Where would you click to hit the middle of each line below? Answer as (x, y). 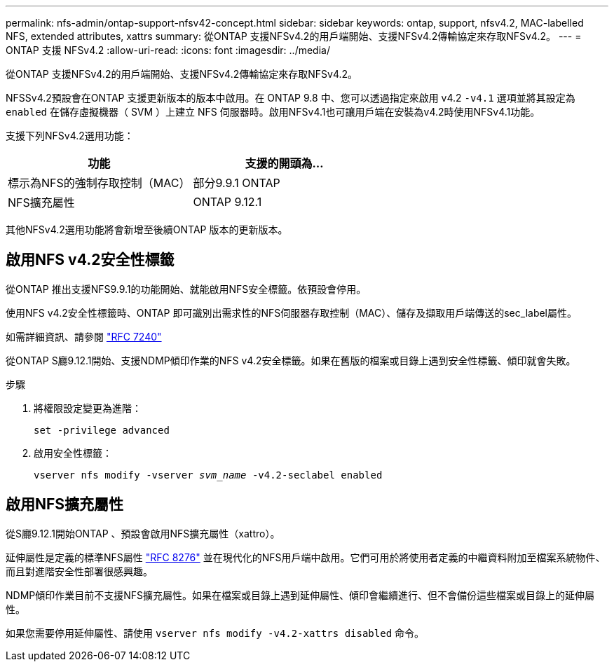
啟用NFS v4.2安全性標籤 (90, 260)
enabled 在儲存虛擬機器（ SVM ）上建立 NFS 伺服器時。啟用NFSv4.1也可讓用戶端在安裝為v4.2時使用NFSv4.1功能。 (273, 112)
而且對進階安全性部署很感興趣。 (79, 571)
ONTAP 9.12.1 (227, 202)
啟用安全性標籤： (73, 453)
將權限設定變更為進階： (88, 408)
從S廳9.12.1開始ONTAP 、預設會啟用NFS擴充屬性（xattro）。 (143, 533)
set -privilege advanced (102, 430)
